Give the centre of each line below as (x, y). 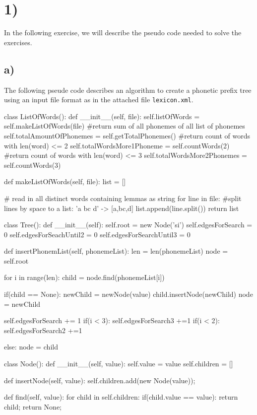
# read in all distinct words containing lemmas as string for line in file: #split (123, 198)
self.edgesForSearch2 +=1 (43, 330)
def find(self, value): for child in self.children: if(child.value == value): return (121, 397)
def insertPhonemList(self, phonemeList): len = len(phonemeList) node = (116, 251)
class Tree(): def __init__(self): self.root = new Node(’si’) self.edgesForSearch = (128, 225)
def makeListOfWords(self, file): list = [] (65, 181)
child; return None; (33, 406)
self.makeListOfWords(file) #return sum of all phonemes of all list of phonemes (125, 126)
